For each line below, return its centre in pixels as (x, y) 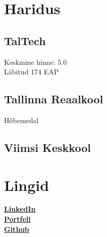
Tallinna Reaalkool (54, 99)
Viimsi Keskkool (47, 147)
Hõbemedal (21, 120)
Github (17, 229)
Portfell (17, 219)
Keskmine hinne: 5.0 (36, 62)
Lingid (27, 185)
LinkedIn (20, 209)
